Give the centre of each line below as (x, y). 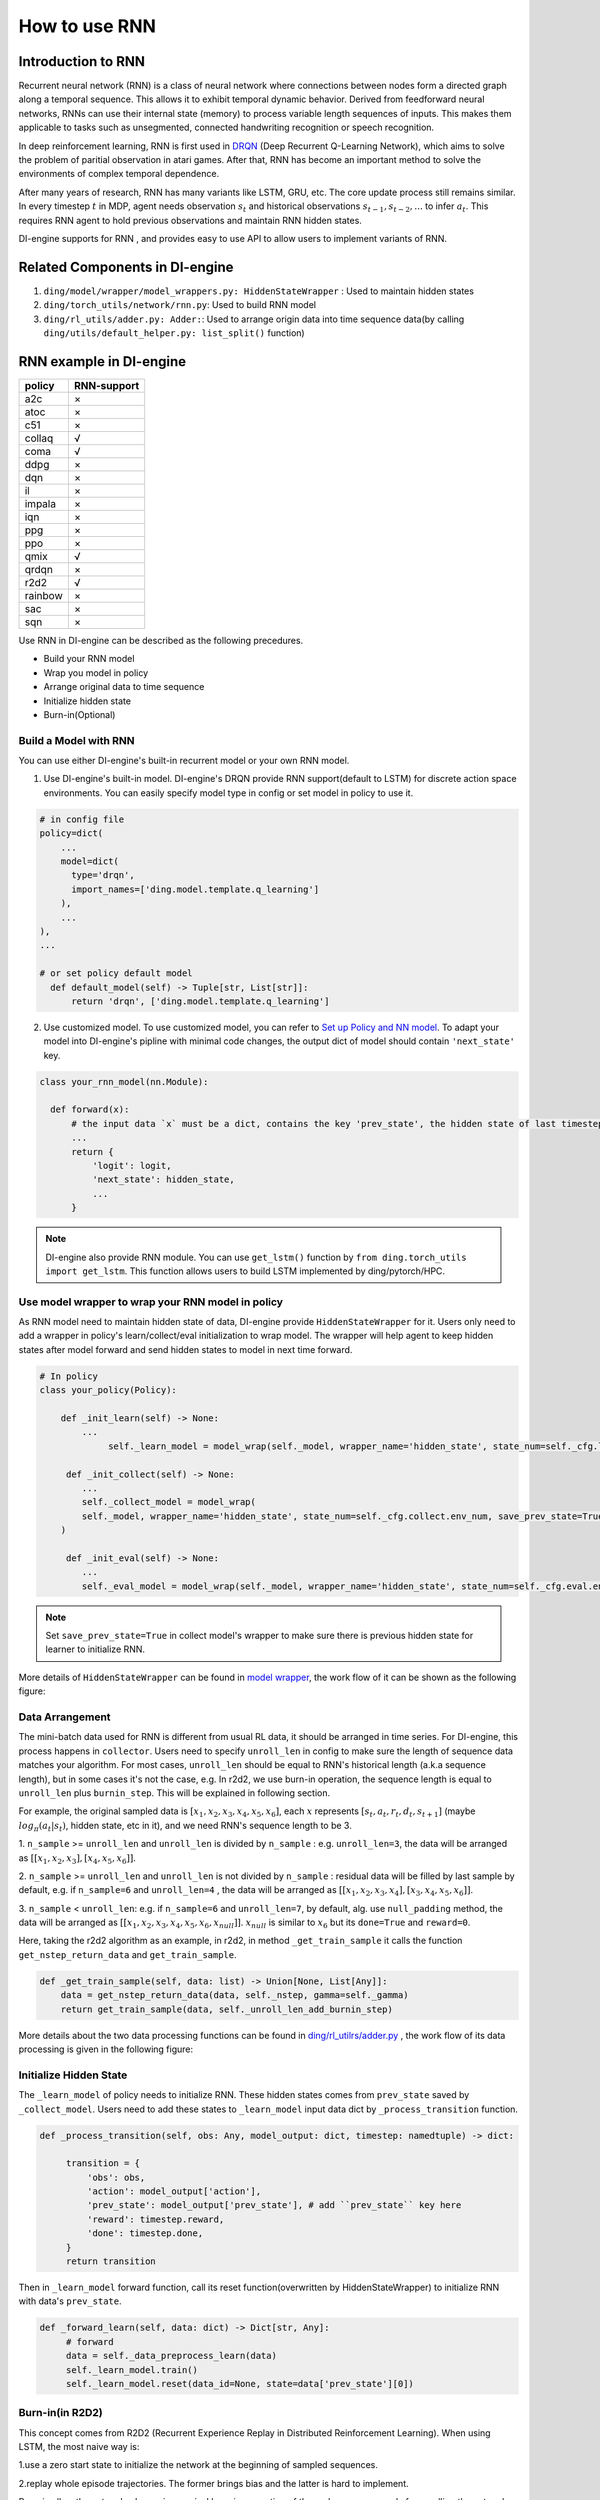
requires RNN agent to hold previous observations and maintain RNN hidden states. (190, 220)
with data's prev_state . (70, 2301)
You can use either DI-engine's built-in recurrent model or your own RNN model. (184, 761)
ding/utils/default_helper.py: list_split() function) (174, 333)
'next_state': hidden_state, (163, 1179)
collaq (39, 438)
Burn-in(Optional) (79, 714)
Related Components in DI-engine (126, 266)
